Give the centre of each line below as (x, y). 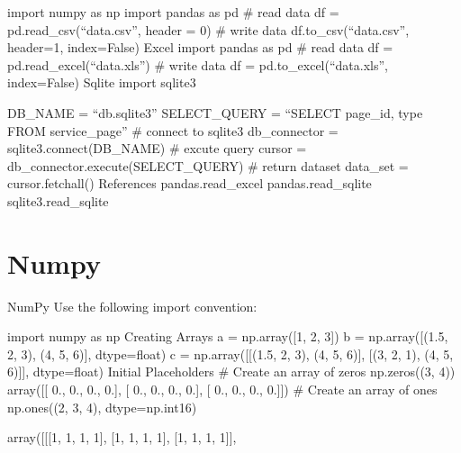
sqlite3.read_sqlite (58, 200)
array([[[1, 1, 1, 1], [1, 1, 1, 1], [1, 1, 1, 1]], (122, 437)
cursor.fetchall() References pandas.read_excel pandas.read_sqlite (190, 183)
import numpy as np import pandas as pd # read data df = (173, 12)
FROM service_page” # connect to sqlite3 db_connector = (173, 130)
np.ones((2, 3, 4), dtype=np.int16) (102, 407)
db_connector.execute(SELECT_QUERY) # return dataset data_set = (208, 165)
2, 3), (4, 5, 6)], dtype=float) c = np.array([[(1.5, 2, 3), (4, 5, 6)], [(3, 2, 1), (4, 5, (230, 353)
